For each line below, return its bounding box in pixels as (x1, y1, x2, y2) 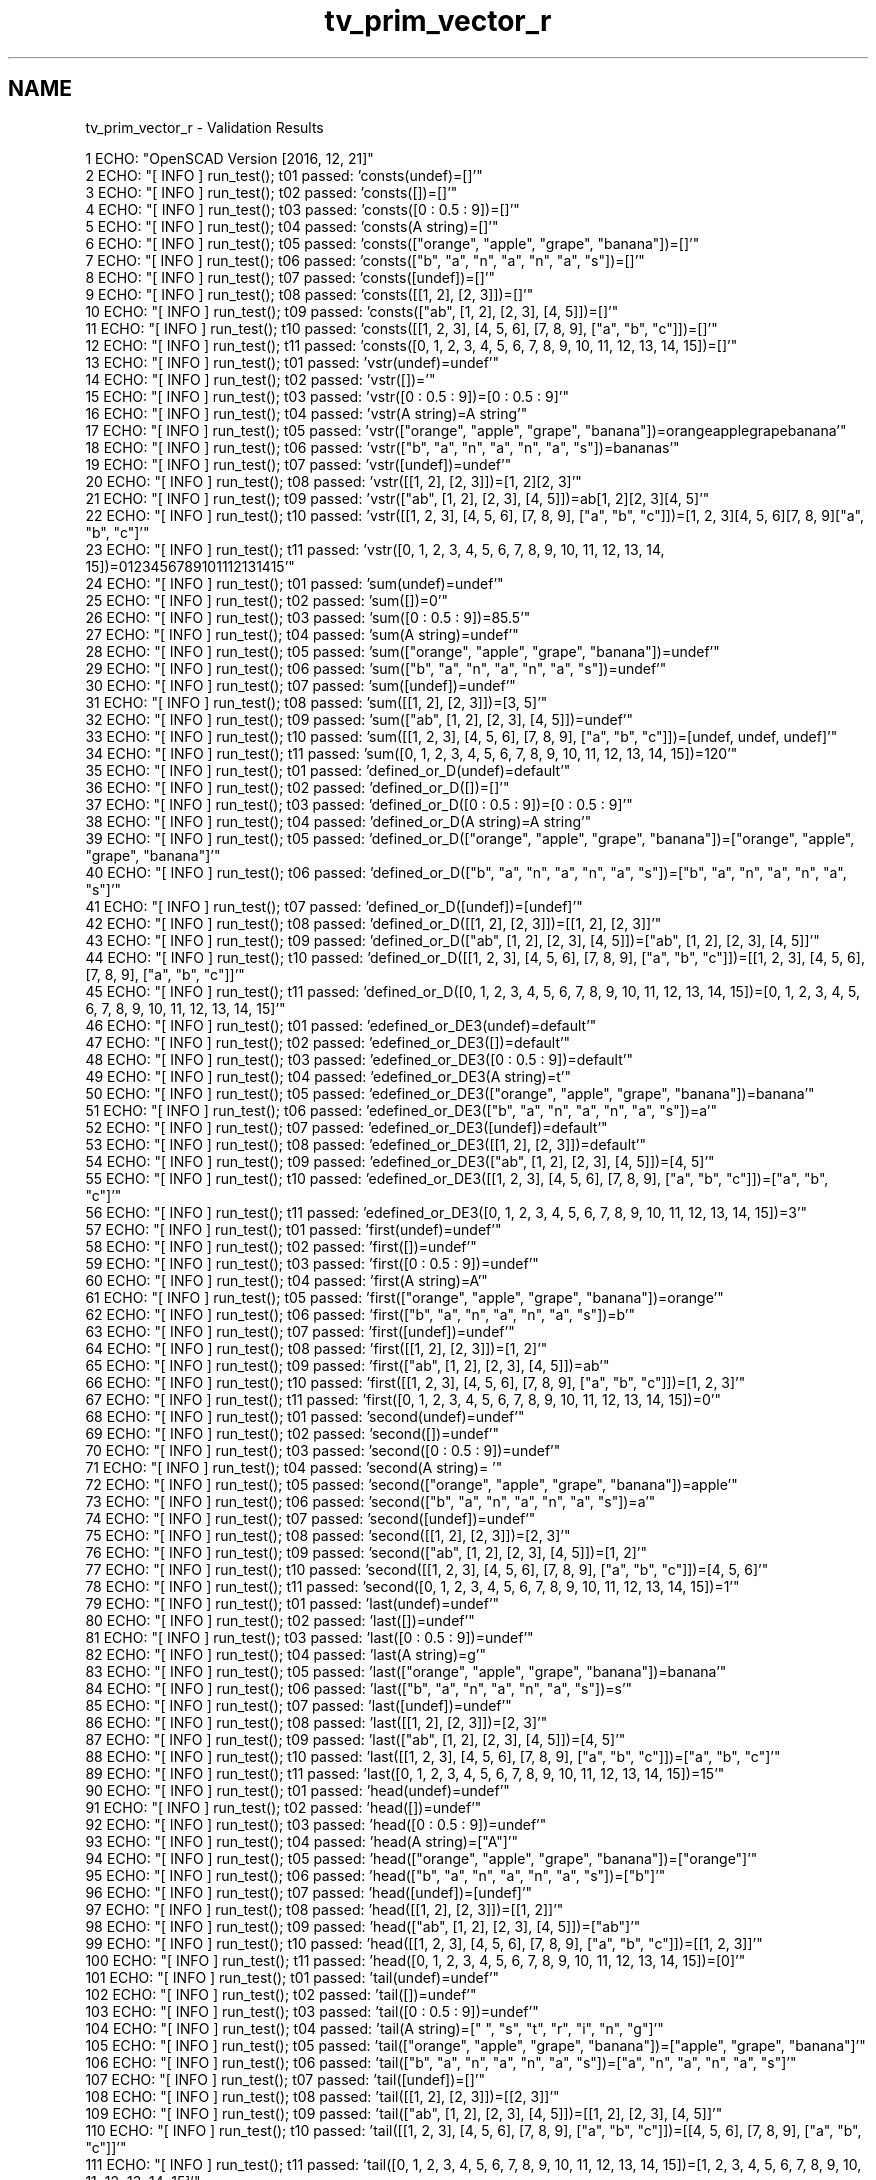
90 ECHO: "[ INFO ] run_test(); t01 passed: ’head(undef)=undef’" (85, 1781, 510, 1799)
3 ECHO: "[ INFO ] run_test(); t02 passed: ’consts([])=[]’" (85, 183, 458, 201)
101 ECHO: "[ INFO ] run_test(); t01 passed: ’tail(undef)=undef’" (85, 1968, 500, 1986)
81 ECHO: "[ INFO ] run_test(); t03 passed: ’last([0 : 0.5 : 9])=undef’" (85, 1628, 534, 1646)
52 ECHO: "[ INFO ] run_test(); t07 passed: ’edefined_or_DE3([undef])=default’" (85, 1118, 608, 1136)
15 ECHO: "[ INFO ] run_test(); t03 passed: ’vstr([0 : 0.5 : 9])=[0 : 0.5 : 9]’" (85, 387, 570, 405)
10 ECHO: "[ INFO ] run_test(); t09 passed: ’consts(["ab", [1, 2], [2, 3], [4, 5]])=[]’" (85, 302, 619, 320)
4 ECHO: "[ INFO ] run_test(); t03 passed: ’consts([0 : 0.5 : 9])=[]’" (85, 200, 520, 218)
